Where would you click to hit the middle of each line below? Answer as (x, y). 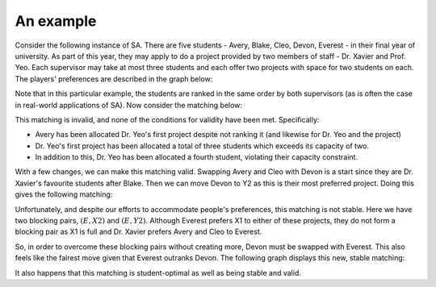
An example (56, 21)
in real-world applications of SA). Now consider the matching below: (128, 105)
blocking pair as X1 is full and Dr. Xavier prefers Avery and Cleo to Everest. (138, 232)
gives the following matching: (64, 194)
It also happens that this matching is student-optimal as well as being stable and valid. (158, 272)
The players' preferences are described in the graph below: (114, 79)
